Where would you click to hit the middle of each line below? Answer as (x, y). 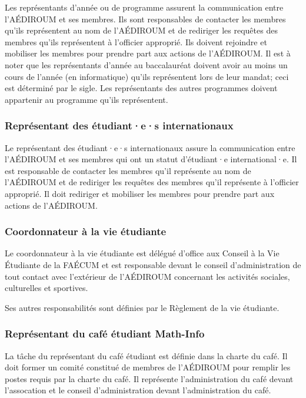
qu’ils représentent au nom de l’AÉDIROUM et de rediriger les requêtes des (141, 30)
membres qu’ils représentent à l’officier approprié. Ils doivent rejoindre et (136, 41)
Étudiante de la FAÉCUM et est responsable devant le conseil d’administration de (153, 264)
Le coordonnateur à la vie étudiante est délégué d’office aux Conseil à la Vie (142, 253)
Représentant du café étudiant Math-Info (105, 334)
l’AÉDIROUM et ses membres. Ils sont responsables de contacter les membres (145, 19)
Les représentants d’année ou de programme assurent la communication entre (144, 7)
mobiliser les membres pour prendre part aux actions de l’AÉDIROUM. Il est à (148, 53)
